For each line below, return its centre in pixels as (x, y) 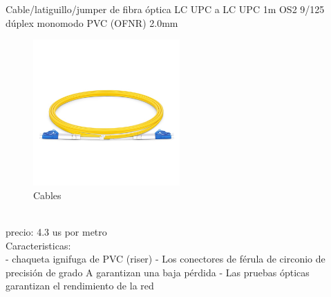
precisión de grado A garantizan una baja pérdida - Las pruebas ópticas (158, 272)
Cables (47, 195)
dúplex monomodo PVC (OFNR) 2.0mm (92, 22)
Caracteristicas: (38, 245)
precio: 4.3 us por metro (56, 231)
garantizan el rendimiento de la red (80, 286)
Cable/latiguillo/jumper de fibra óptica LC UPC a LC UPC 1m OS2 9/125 (165, 9)
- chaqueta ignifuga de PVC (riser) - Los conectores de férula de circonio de (165, 259)
